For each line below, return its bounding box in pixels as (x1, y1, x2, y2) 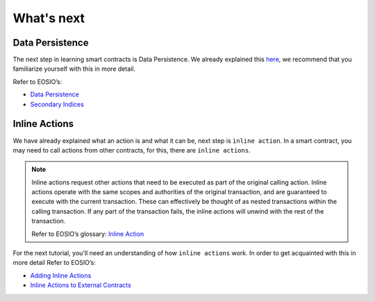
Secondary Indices (30, 100, 85, 108)
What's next (12, 10, 85, 26)
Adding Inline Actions (30, 271, 92, 279)
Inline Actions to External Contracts (30, 281, 131, 289)
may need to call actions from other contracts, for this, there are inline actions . (12, 146, 251, 154)
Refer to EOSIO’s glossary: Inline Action (31, 230, 144, 238)
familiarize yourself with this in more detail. (12, 64, 135, 73)
